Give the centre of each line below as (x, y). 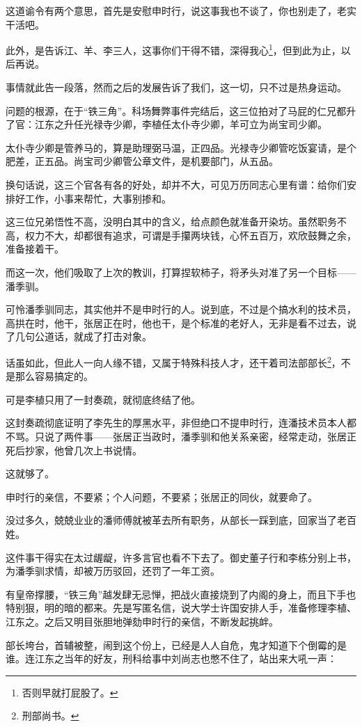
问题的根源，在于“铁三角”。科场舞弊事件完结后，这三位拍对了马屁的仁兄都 (176, 110)
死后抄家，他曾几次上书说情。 (74, 450)
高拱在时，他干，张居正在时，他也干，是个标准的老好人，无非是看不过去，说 (181, 322)
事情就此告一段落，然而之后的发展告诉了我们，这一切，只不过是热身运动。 (176, 87)
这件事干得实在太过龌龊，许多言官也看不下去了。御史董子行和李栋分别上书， (181, 557)
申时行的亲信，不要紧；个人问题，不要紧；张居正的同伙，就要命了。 (162, 496)
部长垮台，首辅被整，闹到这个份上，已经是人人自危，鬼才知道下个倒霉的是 (176, 645)
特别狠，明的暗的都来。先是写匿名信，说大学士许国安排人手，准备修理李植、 (181, 608)
